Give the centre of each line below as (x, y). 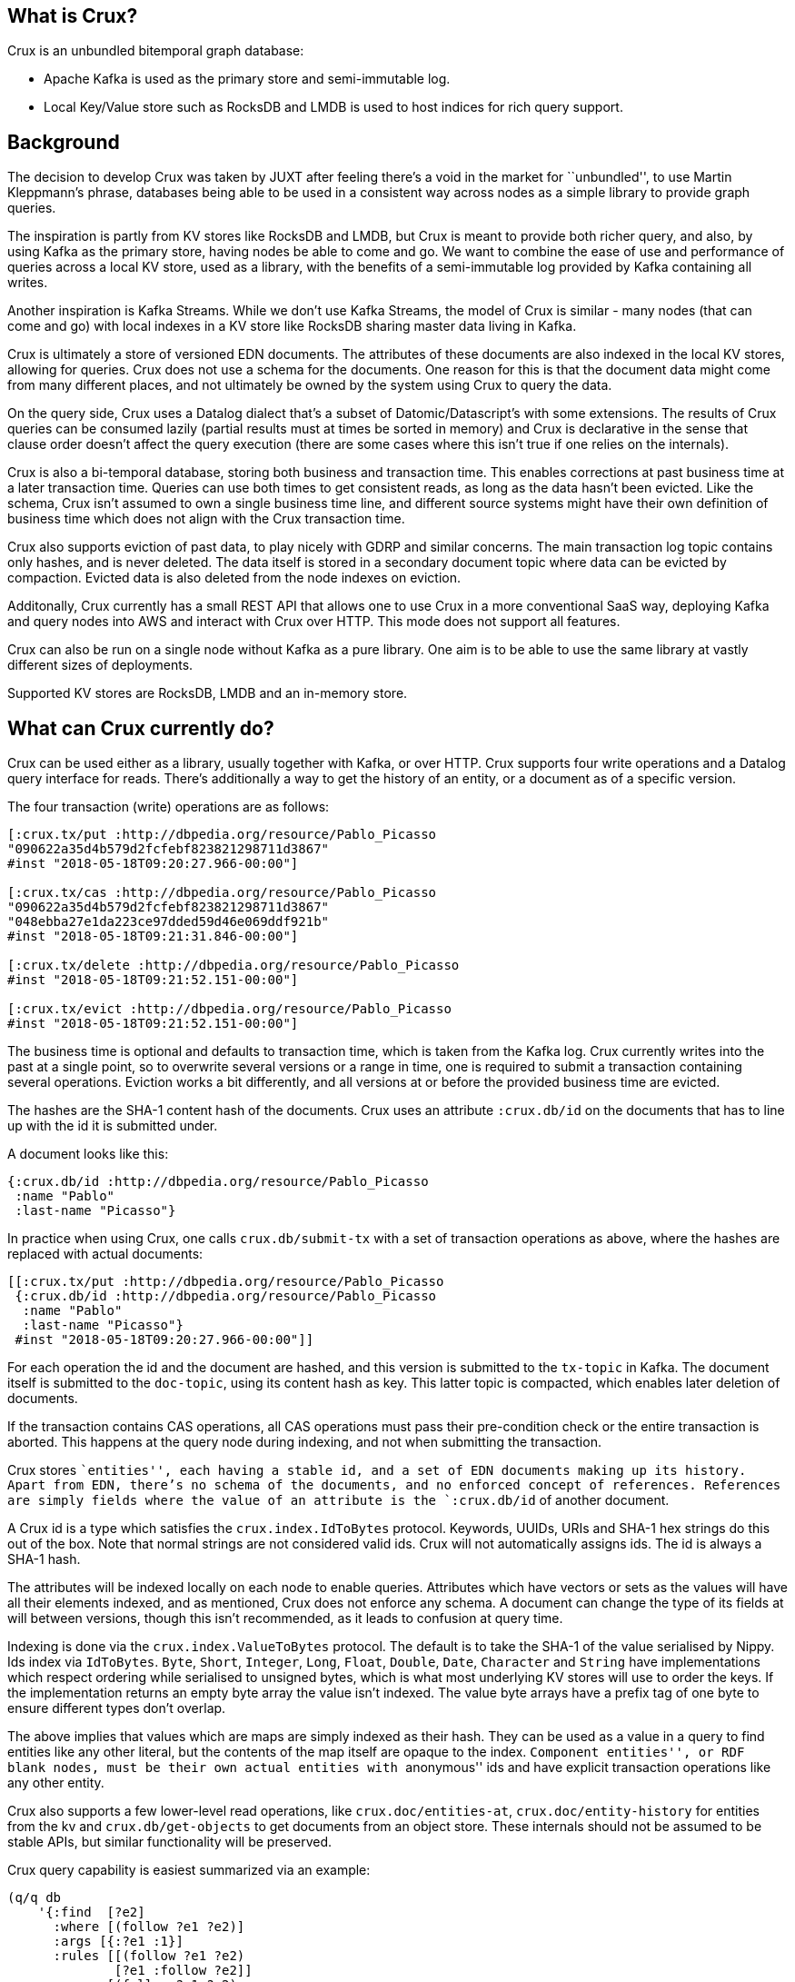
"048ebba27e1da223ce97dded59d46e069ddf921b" (169, 922)
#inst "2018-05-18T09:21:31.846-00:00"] (153, 936)
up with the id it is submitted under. (113, 1126)
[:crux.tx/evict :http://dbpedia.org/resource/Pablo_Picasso (229, 1009)
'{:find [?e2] (91, 1912)
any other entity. (56, 1783)
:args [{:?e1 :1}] (118, 1942)
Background (64, 142)
